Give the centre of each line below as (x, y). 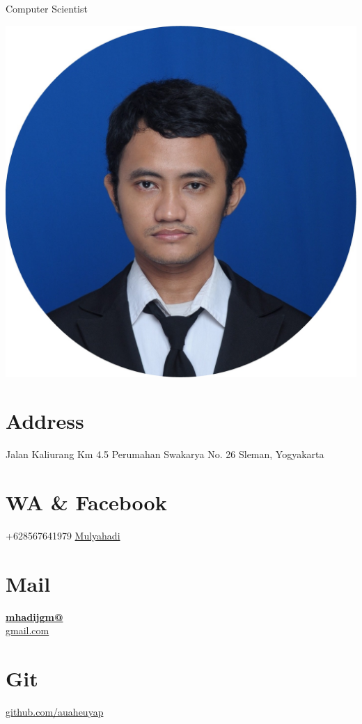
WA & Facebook (86, 502)
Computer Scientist (47, 8)
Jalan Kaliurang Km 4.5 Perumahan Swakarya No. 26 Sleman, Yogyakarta (165, 454)
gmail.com (27, 630)
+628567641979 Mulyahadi (63, 536)
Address (45, 421)
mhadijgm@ (34, 616)
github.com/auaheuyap (55, 712)
